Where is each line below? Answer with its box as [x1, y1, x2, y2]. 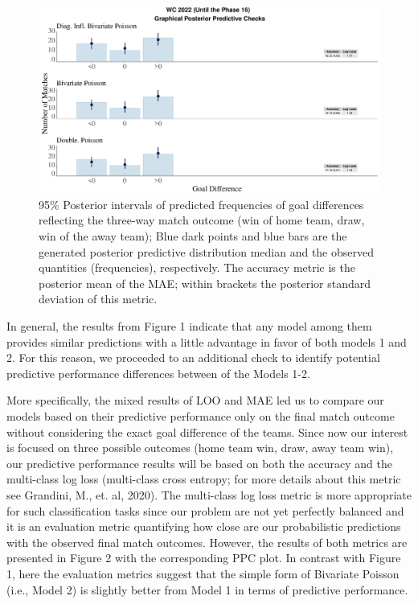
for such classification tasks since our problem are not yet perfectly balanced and [6, 502, 404, 519]
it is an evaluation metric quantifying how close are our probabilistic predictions [6, 518, 401, 535]
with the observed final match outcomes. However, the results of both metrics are [6, 533, 408, 550]
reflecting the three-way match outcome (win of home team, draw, [39, 212, 365, 228]
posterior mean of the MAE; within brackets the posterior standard [39, 274, 371, 291]
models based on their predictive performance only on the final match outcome [6, 408, 395, 424]
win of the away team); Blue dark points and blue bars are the [39, 228, 347, 244]
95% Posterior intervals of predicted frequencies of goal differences [39, 195, 364, 212]
